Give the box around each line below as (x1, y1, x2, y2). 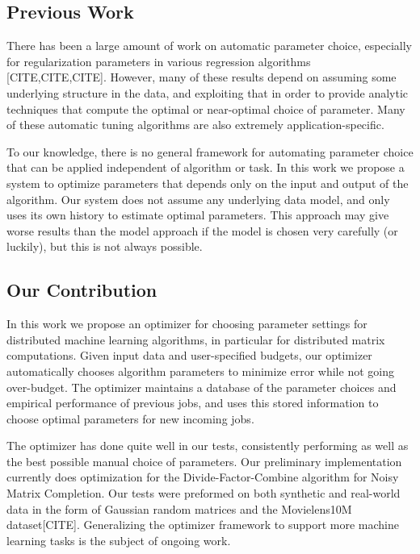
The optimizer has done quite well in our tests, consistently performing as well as (6, 437, 409, 454)
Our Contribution (6, 277, 157, 302)
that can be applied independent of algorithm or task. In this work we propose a (6, 159, 405, 176)
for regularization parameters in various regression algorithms (6, 52, 311, 69)
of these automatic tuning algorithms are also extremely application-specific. (6, 116, 384, 133)
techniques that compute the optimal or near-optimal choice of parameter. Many (6, 100, 405, 117)
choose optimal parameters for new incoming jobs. (6, 410, 254, 427)
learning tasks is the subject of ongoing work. (6, 531, 231, 548)
